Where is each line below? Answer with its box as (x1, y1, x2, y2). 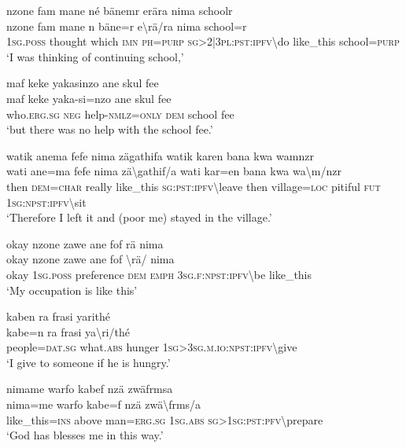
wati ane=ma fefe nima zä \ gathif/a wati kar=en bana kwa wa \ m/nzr (6, 163, 341, 179)
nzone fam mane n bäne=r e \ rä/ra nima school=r (6, 17, 247, 34)
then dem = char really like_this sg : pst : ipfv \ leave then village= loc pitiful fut (6, 178, 381, 194)
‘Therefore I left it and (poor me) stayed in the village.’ (6, 209, 272, 226)
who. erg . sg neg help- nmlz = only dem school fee (6, 105, 234, 122)
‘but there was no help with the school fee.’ (6, 121, 213, 138)
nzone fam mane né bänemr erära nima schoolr (6, 2, 233, 18)
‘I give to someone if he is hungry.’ (6, 354, 171, 370)
